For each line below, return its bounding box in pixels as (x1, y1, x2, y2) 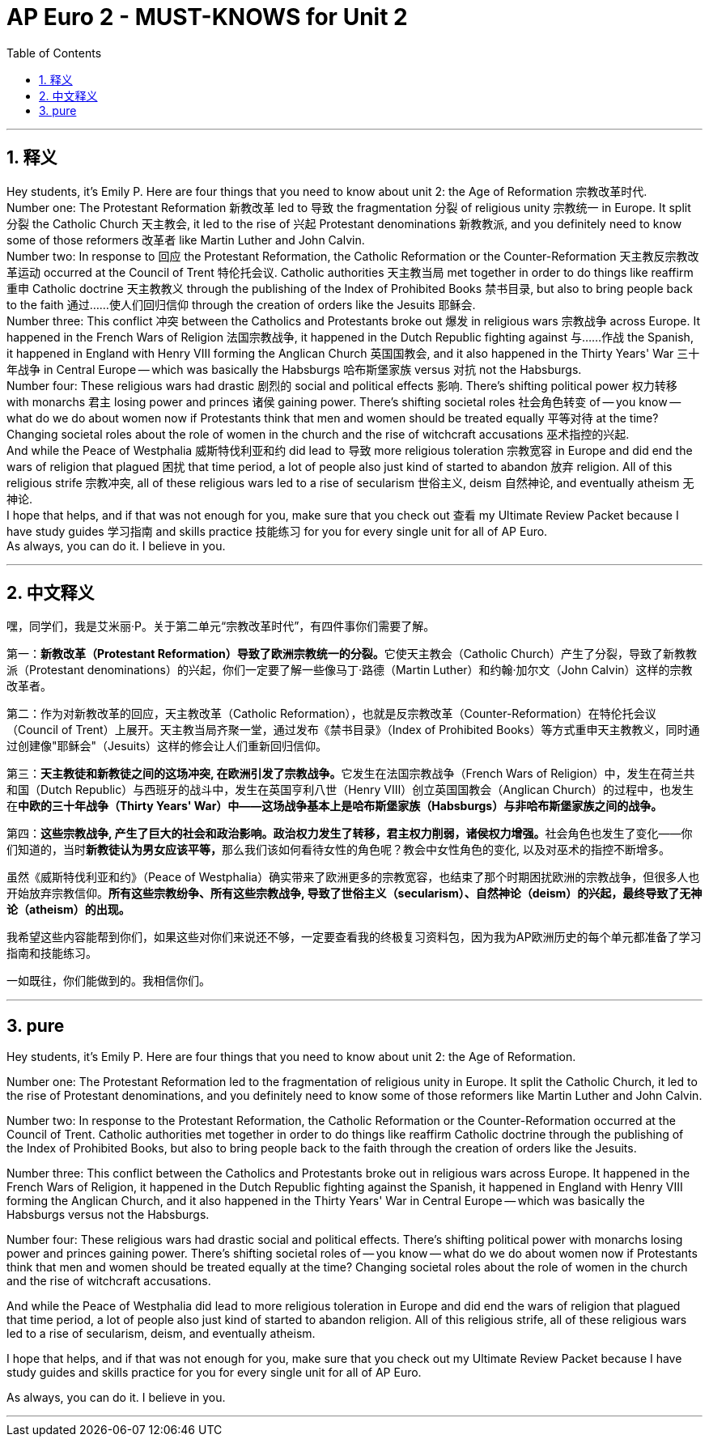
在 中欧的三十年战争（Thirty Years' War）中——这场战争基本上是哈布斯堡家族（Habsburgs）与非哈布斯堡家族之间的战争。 (6, 799, 663, 813)
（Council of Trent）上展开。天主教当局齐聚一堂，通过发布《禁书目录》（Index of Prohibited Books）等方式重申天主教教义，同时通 (6, 723, 700, 737)
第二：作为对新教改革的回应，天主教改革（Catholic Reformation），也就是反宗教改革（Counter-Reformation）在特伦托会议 (6, 707, 656, 721)
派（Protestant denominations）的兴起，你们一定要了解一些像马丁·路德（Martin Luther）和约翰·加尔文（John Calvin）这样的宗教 (6, 663, 693, 677)
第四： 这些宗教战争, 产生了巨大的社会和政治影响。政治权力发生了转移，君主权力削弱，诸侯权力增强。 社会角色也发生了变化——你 (6, 826, 693, 841)
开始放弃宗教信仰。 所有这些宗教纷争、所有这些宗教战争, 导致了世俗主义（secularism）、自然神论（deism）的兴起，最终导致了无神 (6, 886, 703, 901)
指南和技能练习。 (6, 946, 97, 961)
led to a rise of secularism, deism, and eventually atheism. (6, 1326, 316, 1341)
